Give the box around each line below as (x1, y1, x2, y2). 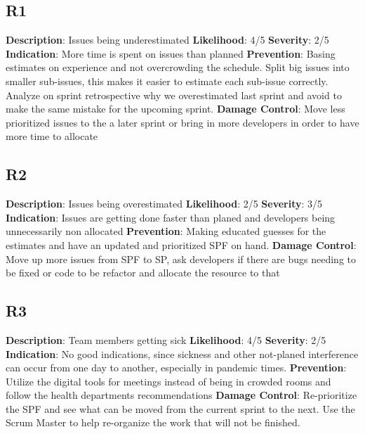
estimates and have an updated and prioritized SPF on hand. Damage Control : (6, 237, 357, 252)
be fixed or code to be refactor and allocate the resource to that (6, 265, 280, 280)
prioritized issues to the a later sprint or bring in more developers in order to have (6, 115, 359, 129)
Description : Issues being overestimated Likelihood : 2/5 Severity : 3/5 (6, 196, 323, 211)
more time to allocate (6, 129, 98, 143)
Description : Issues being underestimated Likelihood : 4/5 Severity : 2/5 (6, 32, 329, 47)
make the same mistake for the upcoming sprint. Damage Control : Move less (6, 101, 345, 116)
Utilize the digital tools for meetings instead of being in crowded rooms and (6, 374, 331, 388)
